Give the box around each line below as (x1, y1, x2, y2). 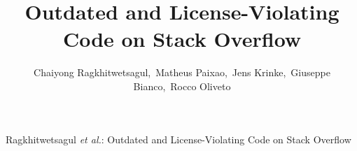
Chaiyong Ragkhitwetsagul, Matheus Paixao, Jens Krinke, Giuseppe (34, 65, 330, 80)
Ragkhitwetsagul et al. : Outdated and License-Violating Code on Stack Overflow (6, 131, 351, 146)
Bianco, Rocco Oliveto (133, 78, 231, 93)
